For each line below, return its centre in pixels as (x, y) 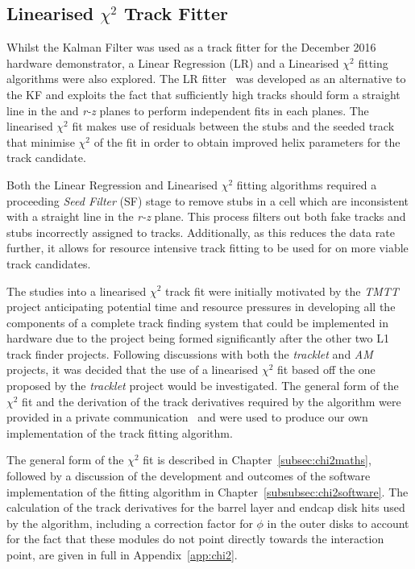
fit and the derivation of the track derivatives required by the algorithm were (212, 401)
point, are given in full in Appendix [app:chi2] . (122, 555)
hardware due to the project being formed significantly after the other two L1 (198, 338)
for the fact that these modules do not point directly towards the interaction (195, 539)
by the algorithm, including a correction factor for (130, 523)
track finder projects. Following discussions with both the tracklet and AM (190, 353)
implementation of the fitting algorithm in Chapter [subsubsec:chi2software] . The (207, 491)
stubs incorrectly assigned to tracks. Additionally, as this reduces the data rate (201, 232)
